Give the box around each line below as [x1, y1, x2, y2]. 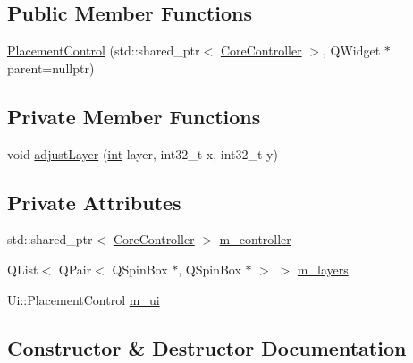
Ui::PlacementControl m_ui [7, 290, 160, 308]
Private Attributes [7, 188, 181, 215]
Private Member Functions [7, 102, 261, 130]
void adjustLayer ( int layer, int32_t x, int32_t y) [7, 144, 278, 163]
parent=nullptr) [7, 58, 95, 77]
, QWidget [322, 41, 381, 60]
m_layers [297, 259, 349, 278]
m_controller [219, 230, 291, 249]
